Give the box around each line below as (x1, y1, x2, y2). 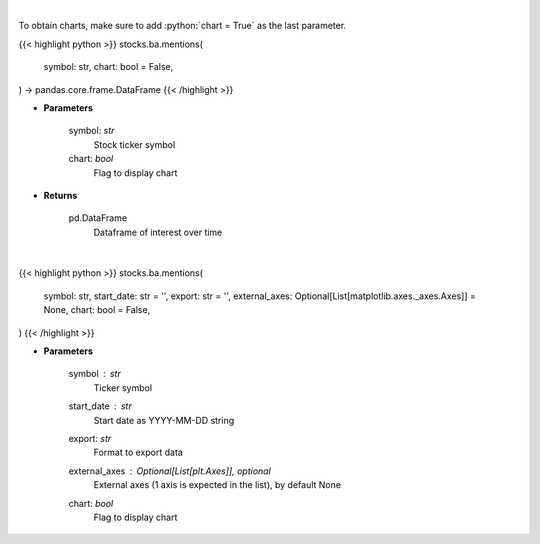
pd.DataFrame (68, 212, 128, 224)
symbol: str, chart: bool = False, (43, 61, 174, 73)
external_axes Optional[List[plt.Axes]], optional (68, 465, 272, 477)
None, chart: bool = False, (43, 304, 151, 316)
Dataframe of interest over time (93, 226, 223, 238)
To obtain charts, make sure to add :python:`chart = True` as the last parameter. (18, 20, 347, 32)
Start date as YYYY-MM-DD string (93, 414, 235, 426)
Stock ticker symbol (93, 138, 176, 150)
